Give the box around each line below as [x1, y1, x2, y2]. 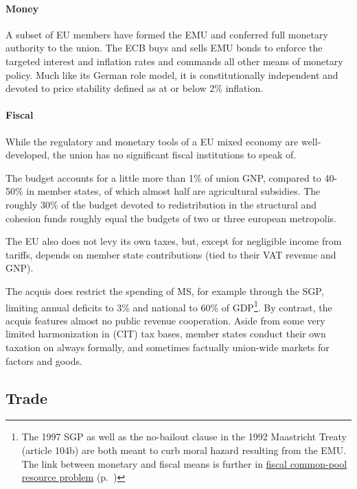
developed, [5, 147, 50, 162]
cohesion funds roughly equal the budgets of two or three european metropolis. [5, 211, 336, 225]
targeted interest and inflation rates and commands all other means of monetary [5, 53, 343, 68]
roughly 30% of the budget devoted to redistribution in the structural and [5, 197, 317, 211]
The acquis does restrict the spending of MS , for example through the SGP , [5, 283, 324, 298]
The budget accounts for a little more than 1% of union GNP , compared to [5, 170, 321, 184]
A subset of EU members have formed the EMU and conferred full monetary [5, 27, 328, 41]
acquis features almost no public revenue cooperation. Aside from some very [5, 313, 325, 327]
